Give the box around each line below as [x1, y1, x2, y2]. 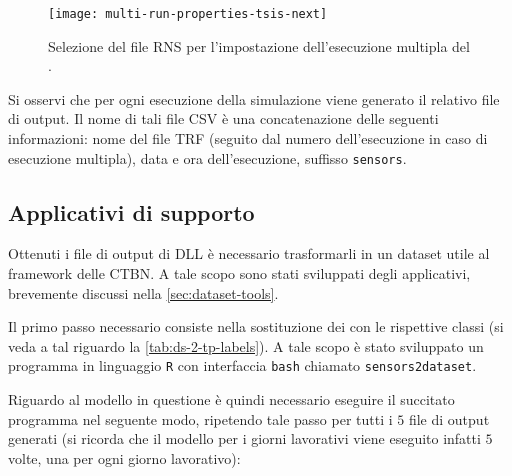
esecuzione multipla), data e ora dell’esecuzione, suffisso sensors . [8, 147, 407, 168]
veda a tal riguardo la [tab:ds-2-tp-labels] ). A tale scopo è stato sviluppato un [8, 335, 484, 356]
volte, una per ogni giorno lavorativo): [8, 447, 241, 468]
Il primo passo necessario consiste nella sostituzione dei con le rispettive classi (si [8, 316, 504, 337]
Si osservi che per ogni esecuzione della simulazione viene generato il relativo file [8, 88, 500, 109]
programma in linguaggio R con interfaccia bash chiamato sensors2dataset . [8, 355, 477, 376]
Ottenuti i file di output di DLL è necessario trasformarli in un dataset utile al [8, 243, 490, 264]
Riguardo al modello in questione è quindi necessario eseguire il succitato [8, 389, 455, 410]
